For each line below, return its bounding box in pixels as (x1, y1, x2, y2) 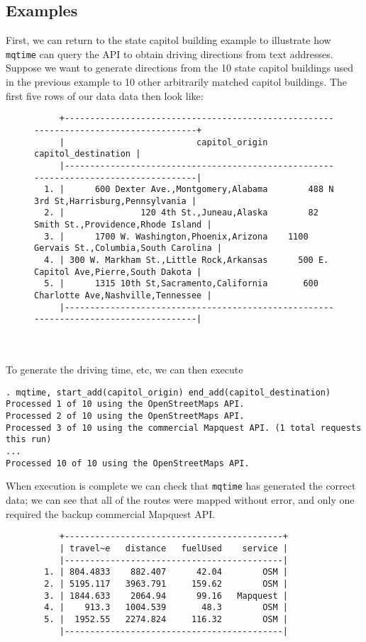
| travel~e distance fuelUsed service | (59, 543, 288, 553)
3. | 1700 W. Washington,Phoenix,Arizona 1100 (44, 231, 309, 242)
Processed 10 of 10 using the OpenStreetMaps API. (6, 458, 250, 468)
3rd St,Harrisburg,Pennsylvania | (34, 196, 197, 206)
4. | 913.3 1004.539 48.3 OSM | (44, 602, 288, 613)
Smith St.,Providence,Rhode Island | (34, 220, 212, 230)
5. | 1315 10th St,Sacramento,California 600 (44, 278, 318, 289)
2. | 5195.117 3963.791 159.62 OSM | (44, 578, 288, 589)
